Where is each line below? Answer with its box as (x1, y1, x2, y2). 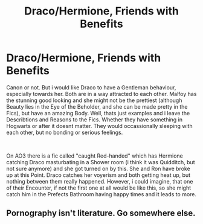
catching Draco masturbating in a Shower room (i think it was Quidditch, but (6, 158, 195, 165)
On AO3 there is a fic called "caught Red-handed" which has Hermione (6, 152, 183, 159)
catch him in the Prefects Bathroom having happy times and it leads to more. (6, 190, 197, 197)
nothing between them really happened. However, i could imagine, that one (6, 178, 193, 185)
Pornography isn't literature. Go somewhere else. (6, 208, 196, 219)
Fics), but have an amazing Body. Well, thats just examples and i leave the (6, 109, 190, 117)
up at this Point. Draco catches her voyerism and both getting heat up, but (6, 171, 191, 179)
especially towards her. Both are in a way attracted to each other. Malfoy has (6, 90, 197, 97)
